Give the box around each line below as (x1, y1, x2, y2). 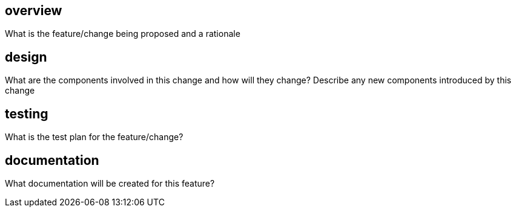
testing (5, 106, 48, 121)
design (5, 49, 47, 65)
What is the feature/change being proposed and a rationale (5, 28, 240, 39)
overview (5, 3, 62, 18)
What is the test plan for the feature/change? (5, 132, 184, 143)
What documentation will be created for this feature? (5, 178, 215, 188)
